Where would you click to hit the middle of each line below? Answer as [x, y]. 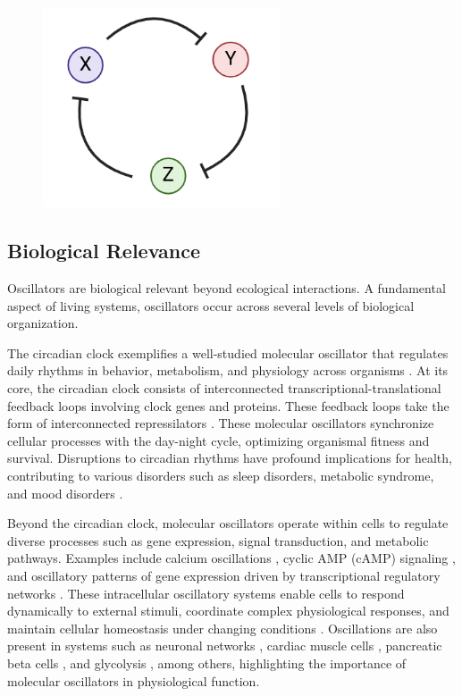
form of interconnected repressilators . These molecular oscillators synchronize [221, 423]
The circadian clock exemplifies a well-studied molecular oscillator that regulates [228, 352]
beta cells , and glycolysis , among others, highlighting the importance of [207, 662]
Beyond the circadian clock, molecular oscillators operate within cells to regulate [228, 523]
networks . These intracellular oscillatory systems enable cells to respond [206, 593]
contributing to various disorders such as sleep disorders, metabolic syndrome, [221, 476]
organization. [43, 323]
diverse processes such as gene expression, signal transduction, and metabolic [218, 540]
